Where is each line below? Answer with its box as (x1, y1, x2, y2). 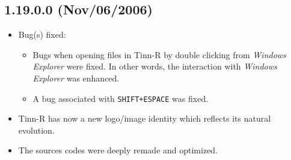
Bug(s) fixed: (18, 28, 66, 41)
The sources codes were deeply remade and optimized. (18, 144, 218, 156)
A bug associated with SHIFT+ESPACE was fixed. (32, 92, 209, 104)
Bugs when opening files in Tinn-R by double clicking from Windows (32, 48, 286, 61)
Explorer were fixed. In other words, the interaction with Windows (32, 60, 277, 73)
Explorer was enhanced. (32, 71, 120, 84)
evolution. (18, 123, 55, 136)
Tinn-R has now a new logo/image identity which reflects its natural (18, 112, 271, 125)
